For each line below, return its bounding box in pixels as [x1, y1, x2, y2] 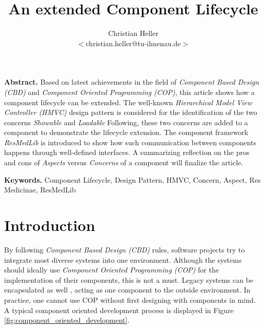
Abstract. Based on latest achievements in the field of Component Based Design [4, 76, 259, 87]
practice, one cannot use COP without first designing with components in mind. [4, 294, 256, 305]
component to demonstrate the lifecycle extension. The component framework [4, 127, 249, 138]
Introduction [4, 215, 95, 236]
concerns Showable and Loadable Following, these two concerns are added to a [4, 117, 248, 127]
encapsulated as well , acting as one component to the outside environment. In [4, 284, 251, 295]
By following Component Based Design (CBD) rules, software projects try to [4, 244, 245, 255]
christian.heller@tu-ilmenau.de [86, 37, 181, 48]
